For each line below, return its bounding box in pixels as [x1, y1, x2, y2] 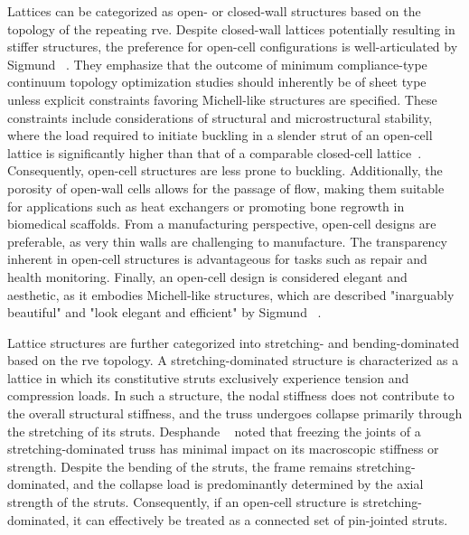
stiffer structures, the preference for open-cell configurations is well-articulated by [7, 37, 458, 56]
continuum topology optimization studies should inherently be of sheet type [7, 72, 427, 91]
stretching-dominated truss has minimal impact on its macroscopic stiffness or [7, 439, 439, 458]
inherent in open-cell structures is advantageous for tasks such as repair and [7, 249, 427, 268]
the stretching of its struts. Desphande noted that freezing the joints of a [7, 421, 421, 440]
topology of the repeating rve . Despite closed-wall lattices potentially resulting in [7, 19, 455, 38]
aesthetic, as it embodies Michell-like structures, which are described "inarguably [7, 285, 455, 304]
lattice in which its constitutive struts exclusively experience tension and [7, 368, 409, 387]
